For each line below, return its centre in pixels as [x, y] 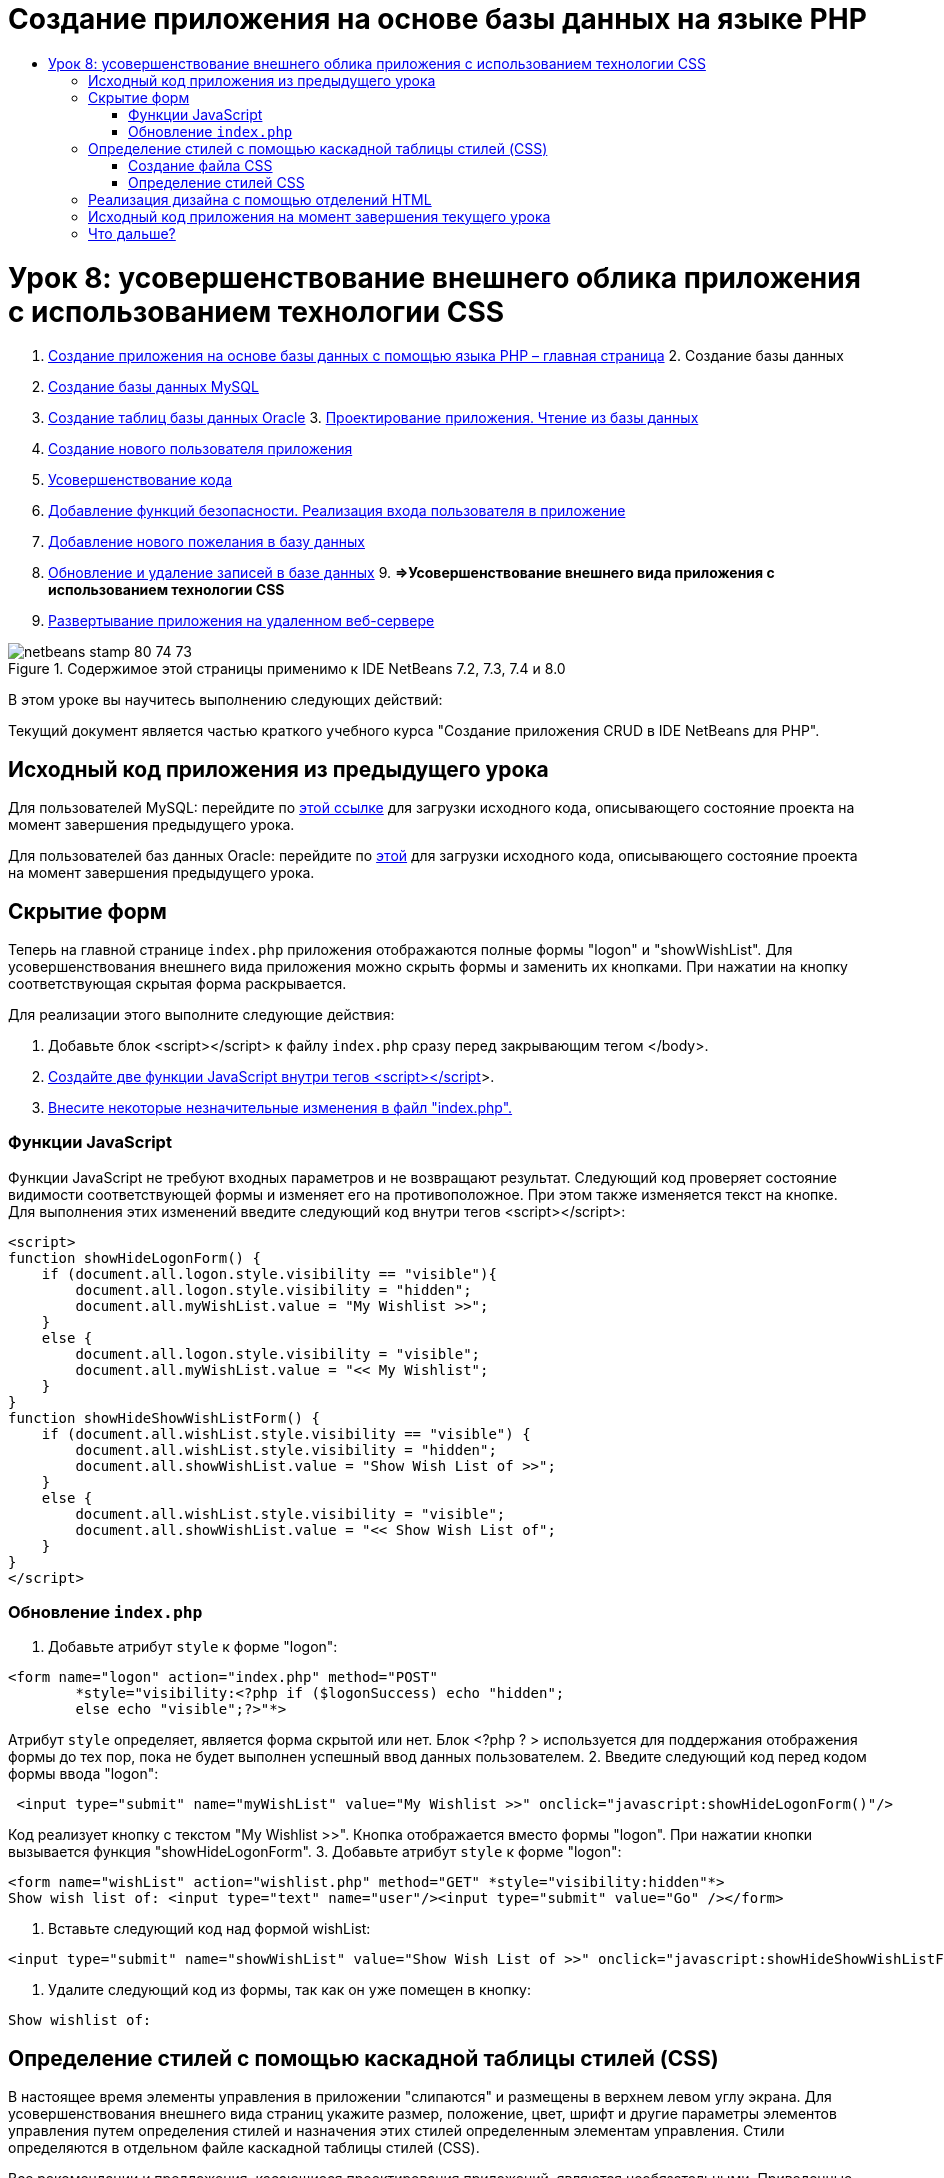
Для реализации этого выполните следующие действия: [201, 1014]
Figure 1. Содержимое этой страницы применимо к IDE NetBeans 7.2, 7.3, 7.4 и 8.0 [287, 669]
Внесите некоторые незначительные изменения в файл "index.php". [280, 1107]
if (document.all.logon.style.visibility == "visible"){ [269, 1273]
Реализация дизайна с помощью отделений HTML [260, 199]
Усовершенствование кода [140, 480]
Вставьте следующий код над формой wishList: [209, 1929]
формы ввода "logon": [83, 1774]
